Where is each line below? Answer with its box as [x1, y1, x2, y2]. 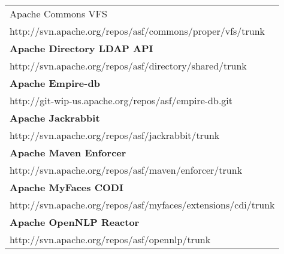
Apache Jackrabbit [10, 111, 100, 125]
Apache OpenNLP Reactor [10, 215, 140, 229]
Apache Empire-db [10, 76, 100, 90]
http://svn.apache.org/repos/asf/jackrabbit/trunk [10, 128, 220, 142]
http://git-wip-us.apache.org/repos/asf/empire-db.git [10, 93, 233, 107]
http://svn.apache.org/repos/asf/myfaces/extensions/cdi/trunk [10, 198, 275, 211]
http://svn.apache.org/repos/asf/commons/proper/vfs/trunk [10, 24, 265, 38]
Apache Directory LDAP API [10, 41, 153, 55]
